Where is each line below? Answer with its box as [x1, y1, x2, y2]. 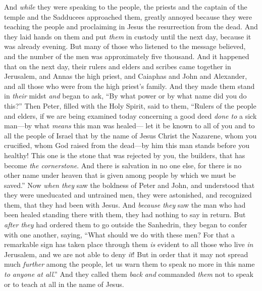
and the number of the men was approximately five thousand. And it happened [4, 51, 249, 61]
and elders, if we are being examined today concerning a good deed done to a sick [4, 110, 257, 121]
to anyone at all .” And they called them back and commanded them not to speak [4, 269, 253, 279]
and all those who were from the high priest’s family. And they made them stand [4, 80, 255, 91]
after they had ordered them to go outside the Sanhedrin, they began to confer [4, 219, 247, 230]
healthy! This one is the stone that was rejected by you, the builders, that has [4, 150, 245, 160]
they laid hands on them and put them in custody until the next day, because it [4, 31, 251, 41]
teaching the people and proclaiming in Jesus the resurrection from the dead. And [4, 21, 258, 32]
